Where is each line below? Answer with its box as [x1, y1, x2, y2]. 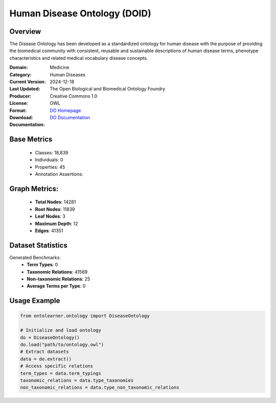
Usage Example [9, 297, 60, 305]
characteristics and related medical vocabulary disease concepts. [9, 55, 148, 61]
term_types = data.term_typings [20, 370, 102, 376]
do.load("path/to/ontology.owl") [20, 342, 104, 347]
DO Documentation [50, 114, 90, 120]
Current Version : [9, 79, 46, 85]
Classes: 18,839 [35, 149, 68, 155]
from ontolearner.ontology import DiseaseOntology [20, 313, 150, 319]
